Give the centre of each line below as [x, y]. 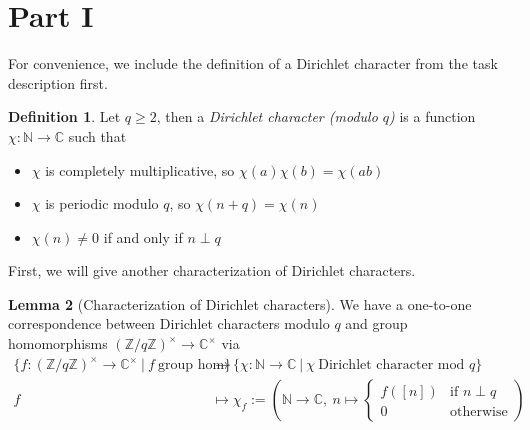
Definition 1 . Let [64, 116]
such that [97, 135]
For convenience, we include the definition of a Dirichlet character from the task [253, 63]
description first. [58, 82]
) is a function [432, 116]
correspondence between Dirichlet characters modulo [169, 323]
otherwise [479, 412]
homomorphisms [58, 343]
